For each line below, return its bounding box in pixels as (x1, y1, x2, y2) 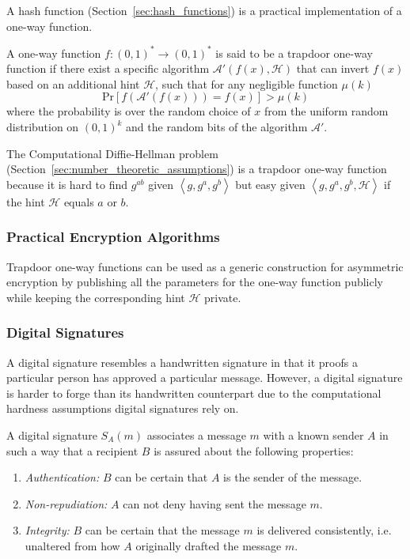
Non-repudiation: (25, 495, 108, 512)
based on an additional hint (6, 75, 140, 92)
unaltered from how (25, 538, 120, 553)
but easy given (235, 176, 306, 192)
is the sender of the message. (223, 469, 363, 485)
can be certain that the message (85, 522, 240, 538)
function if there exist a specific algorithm (6, 60, 210, 77)
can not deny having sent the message (123, 495, 306, 512)
